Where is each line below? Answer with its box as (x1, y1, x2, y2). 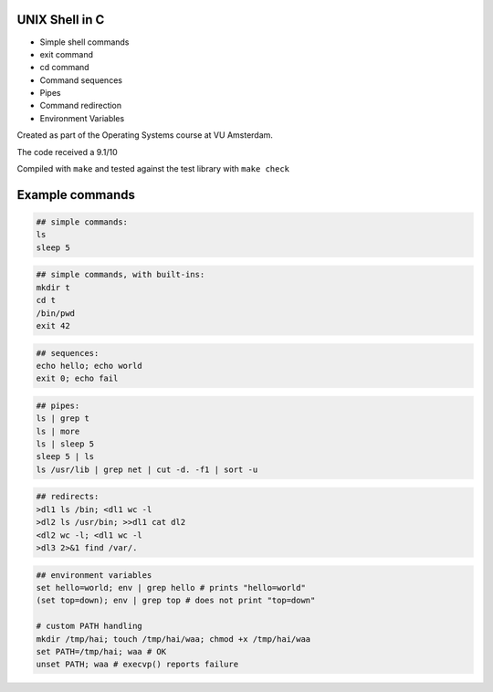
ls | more (36, 425, 80, 436)
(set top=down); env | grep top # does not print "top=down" (36, 595, 316, 606)
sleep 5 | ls (36, 452, 95, 462)
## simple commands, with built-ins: (36, 269, 205, 280)
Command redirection (39, 100, 122, 111)
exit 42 (36, 320, 70, 330)
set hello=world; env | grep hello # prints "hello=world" (36, 582, 306, 592)
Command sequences (39, 74, 123, 86)
